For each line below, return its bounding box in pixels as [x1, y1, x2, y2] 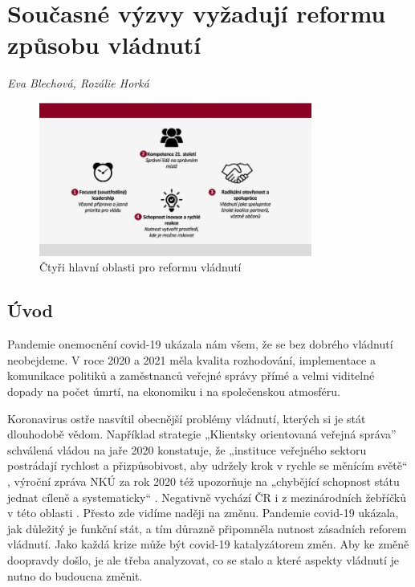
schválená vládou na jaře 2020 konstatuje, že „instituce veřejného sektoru [7, 441, 367, 458]
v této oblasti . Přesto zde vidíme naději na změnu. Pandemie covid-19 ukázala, [7, 504, 399, 521]
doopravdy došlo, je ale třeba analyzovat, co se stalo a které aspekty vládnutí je [7, 551, 400, 568]
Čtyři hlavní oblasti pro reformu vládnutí [39, 259, 242, 275]
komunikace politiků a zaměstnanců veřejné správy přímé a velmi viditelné [7, 367, 375, 384]
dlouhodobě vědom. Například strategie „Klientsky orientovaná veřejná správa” [7, 426, 397, 442]
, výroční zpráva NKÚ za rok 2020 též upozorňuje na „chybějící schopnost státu [7, 472, 400, 489]
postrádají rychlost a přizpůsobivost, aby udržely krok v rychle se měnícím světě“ [7, 457, 408, 474]
